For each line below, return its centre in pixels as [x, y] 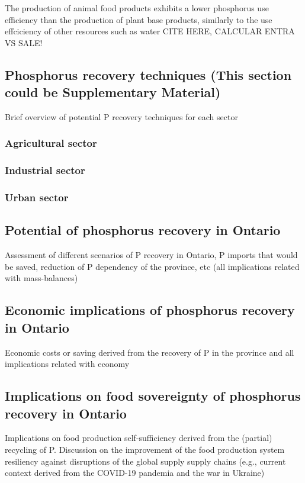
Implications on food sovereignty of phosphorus [153, 396]
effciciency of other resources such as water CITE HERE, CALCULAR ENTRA [150, 31]
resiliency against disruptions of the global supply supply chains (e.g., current [145, 461]
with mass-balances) [41, 278]
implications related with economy [67, 364]
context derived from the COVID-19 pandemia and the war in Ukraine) [135, 473]
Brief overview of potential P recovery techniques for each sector [121, 116]
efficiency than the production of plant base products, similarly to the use [139, 19]
